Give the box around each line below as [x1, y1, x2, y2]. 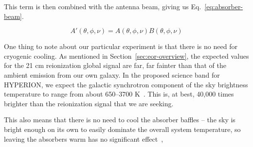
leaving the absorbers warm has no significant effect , [4, 133, 163, 144]
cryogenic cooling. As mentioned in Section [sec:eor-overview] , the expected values [4, 50, 249, 61]
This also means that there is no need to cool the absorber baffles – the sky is [4, 114, 235, 125]
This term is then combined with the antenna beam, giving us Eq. [4, 1, 201, 11]
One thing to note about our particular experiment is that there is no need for [4, 41, 237, 51]
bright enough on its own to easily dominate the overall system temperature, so [4, 124, 241, 134]
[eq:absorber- [204, 1, 243, 11]
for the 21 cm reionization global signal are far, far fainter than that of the [4, 60, 226, 70]
